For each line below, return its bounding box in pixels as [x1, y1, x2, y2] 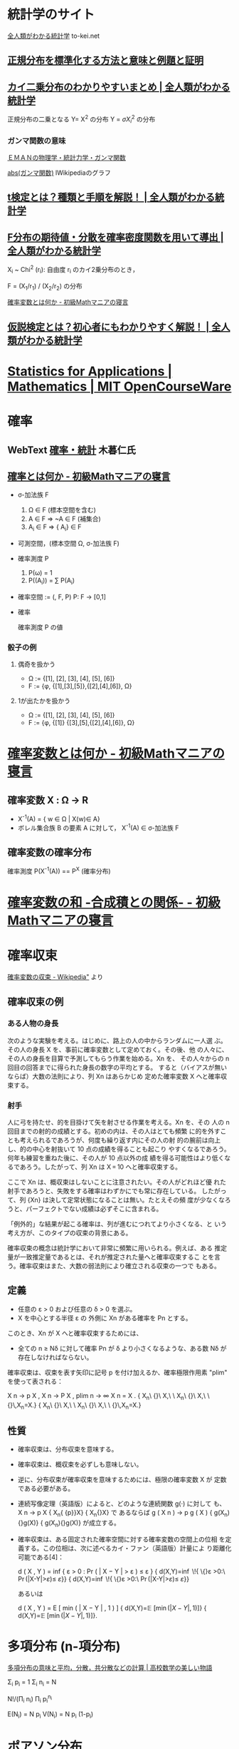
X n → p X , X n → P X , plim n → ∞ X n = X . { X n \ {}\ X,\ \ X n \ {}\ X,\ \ [7, 1391, 210, 1401]
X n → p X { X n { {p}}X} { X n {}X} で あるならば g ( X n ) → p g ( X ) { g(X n [17, 1509, 228, 1519]
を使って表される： [7, 1377, 64, 1385]
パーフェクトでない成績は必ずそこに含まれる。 [26, 1205, 163, 1213]
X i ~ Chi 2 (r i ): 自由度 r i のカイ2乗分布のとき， [7, 264, 139, 275]
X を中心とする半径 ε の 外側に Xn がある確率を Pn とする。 [17, 1314, 192, 1322]
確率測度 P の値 [17, 622, 63, 632]
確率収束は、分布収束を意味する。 [17, 1445, 118, 1454]
